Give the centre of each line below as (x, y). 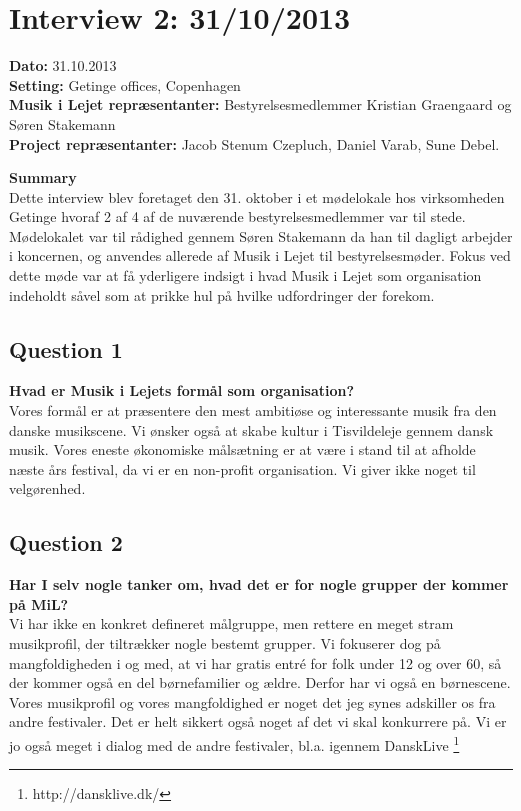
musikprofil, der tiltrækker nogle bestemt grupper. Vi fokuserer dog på (225, 643)
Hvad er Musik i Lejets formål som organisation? (182, 390)
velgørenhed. (47, 488)
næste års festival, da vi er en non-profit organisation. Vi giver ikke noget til (242, 468)
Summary (43, 177)
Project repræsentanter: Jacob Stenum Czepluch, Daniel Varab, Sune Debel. (254, 143)
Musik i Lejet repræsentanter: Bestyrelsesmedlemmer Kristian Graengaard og (260, 104)
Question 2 (66, 542)
